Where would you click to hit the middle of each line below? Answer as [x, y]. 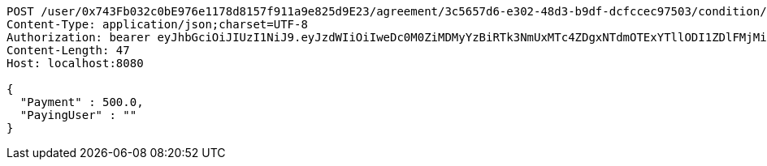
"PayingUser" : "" [78, 115]
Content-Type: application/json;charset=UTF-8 [157, 24]
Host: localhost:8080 [75, 63]
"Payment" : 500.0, [82, 102]
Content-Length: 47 [68, 50]
